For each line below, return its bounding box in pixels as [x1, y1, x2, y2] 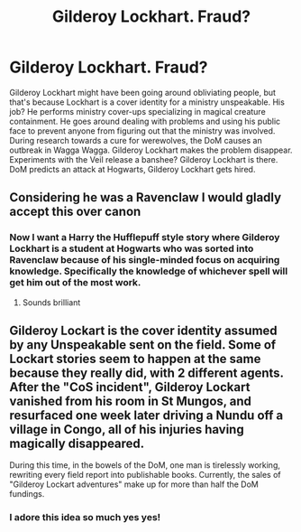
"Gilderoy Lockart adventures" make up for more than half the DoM [9, 479, 259, 490]
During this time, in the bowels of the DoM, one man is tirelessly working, [9, 460, 281, 471]
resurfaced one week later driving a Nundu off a [9, 408, 284, 424]
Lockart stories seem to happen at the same [9, 351, 261, 367]
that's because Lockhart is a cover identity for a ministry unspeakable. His [9, 97, 286, 107]
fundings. [9, 489, 45, 499]
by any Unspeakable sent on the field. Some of [9, 337, 277, 353]
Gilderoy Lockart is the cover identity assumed [9, 323, 278, 339]
